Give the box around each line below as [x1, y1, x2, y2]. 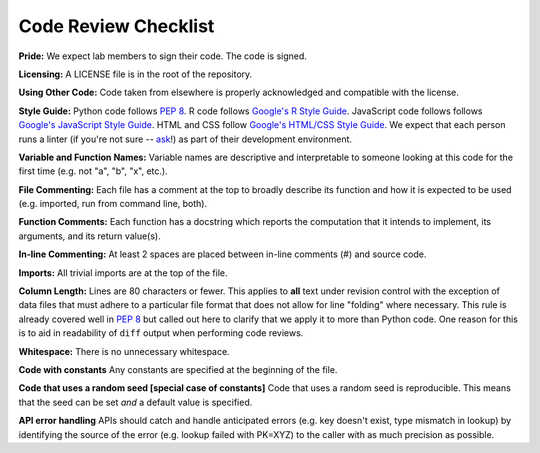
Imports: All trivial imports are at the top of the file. [18, 266, 228, 279]
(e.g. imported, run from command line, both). [18, 198, 208, 210]
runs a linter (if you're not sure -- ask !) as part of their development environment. [18, 133, 353, 145]
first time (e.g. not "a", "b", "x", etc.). [18, 165, 169, 177]
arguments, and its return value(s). [18, 230, 161, 242]
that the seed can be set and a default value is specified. [18, 396, 253, 408]
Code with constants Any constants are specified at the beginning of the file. [18, 363, 338, 375]
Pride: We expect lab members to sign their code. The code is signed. [18, 50, 307, 62]
